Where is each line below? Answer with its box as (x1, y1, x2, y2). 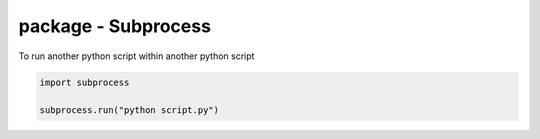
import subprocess (39, 76, 130, 88)
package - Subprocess (18, 15, 212, 37)
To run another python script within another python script (18, 50, 255, 62)
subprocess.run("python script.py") (39, 105, 220, 116)
